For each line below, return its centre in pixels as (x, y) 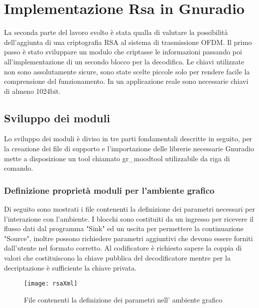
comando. (19, 168)
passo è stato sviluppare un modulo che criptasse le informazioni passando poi (123, 52)
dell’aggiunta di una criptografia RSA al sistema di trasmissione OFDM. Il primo (128, 42)
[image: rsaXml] (51, 284)
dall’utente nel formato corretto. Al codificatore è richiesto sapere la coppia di (123, 248)
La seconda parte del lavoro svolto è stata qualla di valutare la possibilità (116, 32)
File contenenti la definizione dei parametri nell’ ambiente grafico (123, 299)
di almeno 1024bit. (32, 91)
